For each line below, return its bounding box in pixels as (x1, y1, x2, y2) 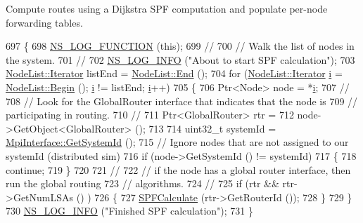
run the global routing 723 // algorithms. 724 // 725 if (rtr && (6, 176, 279, 191)
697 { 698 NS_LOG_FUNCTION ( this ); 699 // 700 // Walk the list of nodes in (6, 39, 355, 53)
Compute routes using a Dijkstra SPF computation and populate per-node (6, 1, 328, 15)
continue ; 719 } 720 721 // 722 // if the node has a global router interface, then (6, 162, 351, 177)
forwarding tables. (6, 15, 83, 29)
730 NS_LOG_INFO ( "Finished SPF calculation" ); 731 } (6, 203, 253, 218)
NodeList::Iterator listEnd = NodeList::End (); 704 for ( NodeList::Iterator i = (6, 66, 343, 81)
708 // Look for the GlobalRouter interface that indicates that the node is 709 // (6, 93, 358, 108)
